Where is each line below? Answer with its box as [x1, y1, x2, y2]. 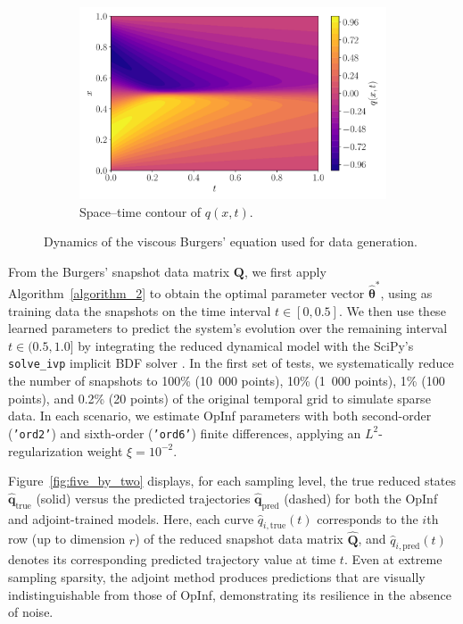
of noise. [8, 603, 54, 621]
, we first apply [244, 262, 327, 280]
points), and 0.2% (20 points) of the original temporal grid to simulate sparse [8, 388, 431, 407]
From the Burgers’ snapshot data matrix [8, 262, 230, 280]
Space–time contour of [79, 202, 202, 220]
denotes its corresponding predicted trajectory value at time [8, 550, 336, 569]
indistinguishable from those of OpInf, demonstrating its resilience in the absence [8, 585, 451, 603]
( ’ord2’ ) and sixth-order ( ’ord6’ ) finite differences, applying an [8, 423, 361, 442]
